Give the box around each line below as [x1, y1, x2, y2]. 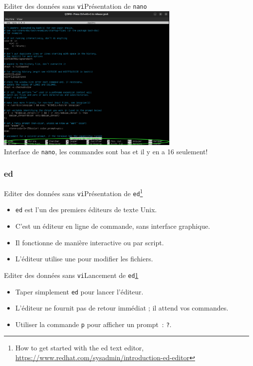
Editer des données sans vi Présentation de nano [4, 1, 147, 11]
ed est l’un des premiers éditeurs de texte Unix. [15, 204, 157, 215]
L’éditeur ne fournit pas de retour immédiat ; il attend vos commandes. [15, 303, 229, 313]
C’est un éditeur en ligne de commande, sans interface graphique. [15, 221, 210, 231]
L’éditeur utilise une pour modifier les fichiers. [15, 254, 153, 264]
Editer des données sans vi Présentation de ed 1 [4, 187, 143, 198]
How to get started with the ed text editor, [15, 343, 144, 353]
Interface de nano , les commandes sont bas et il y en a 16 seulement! [4, 146, 208, 157]
